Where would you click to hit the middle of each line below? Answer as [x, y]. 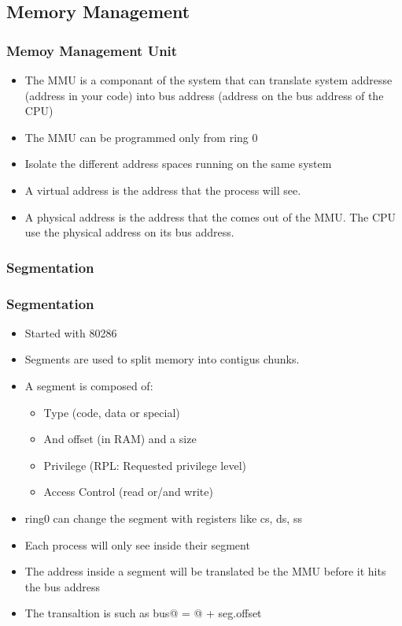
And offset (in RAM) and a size [120, 439]
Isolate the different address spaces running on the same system [178, 164]
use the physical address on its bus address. [129, 232]
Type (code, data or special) [112, 412]
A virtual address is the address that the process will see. [163, 190]
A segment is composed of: [89, 386]
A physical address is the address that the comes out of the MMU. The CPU [210, 216]
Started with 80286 [71, 332]
